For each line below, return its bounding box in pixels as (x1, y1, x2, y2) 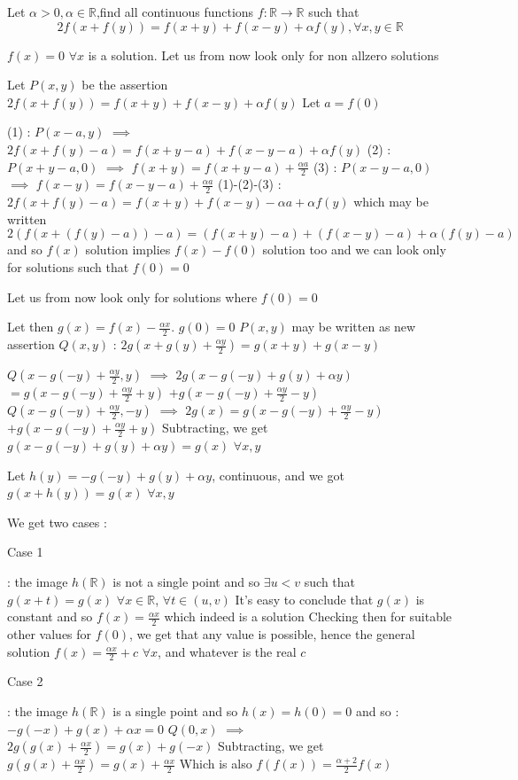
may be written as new (291, 317, 416, 336)
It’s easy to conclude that (235, 589, 374, 608)
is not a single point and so (112, 572, 260, 590)
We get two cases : (7, 512, 107, 531)
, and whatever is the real (158, 642, 297, 660)
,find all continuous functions (96, 3, 254, 20)
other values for (7, 625, 92, 643)
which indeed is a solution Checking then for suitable (164, 607, 452, 626)
